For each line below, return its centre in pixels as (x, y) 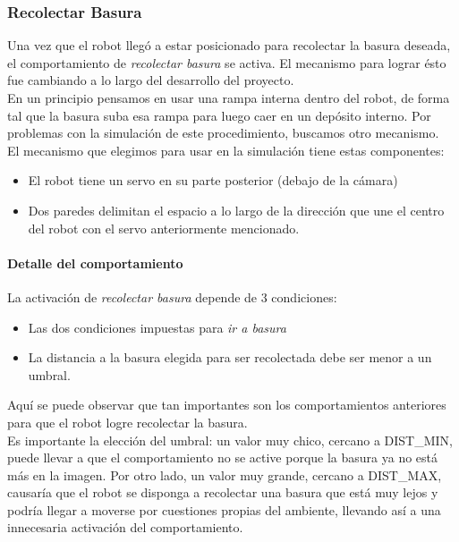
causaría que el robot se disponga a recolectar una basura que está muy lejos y (223, 492)
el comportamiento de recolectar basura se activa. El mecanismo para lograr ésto (227, 62)
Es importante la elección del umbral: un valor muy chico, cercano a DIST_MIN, (230, 440)
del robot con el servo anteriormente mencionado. (164, 228)
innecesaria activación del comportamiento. (125, 527)
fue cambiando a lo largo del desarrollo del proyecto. (151, 80)
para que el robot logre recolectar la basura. (127, 422)
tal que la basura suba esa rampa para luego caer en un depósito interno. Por (219, 115)
